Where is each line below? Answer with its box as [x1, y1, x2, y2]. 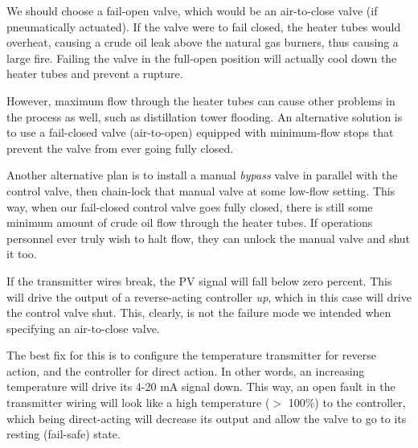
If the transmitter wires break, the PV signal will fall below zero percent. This [6, 272, 392, 289]
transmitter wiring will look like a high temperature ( [6, 394, 270, 411]
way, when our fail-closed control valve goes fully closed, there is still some [6, 198, 373, 215]
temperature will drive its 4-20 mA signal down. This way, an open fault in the [6, 378, 395, 395]
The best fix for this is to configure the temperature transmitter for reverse [6, 347, 376, 364]
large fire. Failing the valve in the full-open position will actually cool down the [6, 49, 397, 66]
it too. [6, 245, 37, 262]
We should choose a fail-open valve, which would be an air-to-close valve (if [6, 2, 378, 18]
